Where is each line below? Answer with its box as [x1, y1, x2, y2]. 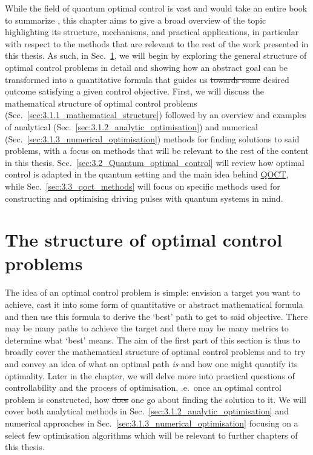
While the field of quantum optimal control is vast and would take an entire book [5, 2, 308, 14]
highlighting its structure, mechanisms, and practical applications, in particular [5, 25, 299, 38]
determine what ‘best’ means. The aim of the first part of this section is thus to [5, 333, 300, 346]
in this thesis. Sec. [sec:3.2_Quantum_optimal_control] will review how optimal [5, 156, 305, 168]
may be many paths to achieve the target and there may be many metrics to [5, 322, 289, 334]
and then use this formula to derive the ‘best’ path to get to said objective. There [5, 310, 308, 322]
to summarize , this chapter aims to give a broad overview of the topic [5, 13, 266, 26]
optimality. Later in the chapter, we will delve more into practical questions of [5, 369, 295, 382]
